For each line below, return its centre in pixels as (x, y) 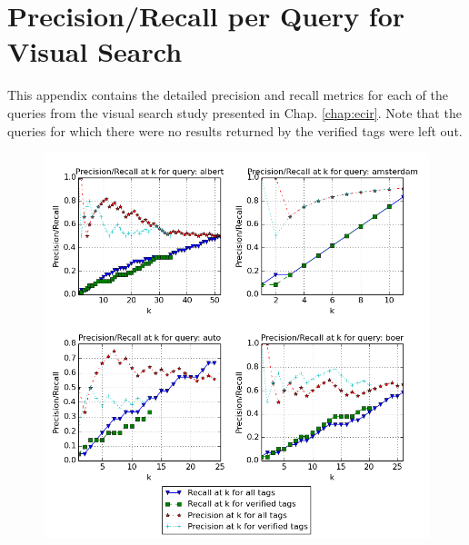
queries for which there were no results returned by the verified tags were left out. (235, 130)
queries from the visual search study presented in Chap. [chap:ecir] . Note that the (234, 112)
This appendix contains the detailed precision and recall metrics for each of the (228, 95)
